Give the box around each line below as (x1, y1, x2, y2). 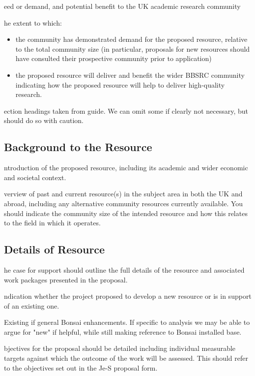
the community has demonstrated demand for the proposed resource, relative (15, 34, 248, 44)
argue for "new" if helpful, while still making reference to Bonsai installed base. (4, 326, 242, 337)
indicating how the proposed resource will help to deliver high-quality (15, 79, 225, 90)
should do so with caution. (4, 115, 84, 125)
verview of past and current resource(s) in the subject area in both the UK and (4, 188, 243, 199)
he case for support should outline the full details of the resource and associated (4, 264, 245, 275)
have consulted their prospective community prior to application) (15, 53, 212, 63)
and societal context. (4, 172, 66, 182)
